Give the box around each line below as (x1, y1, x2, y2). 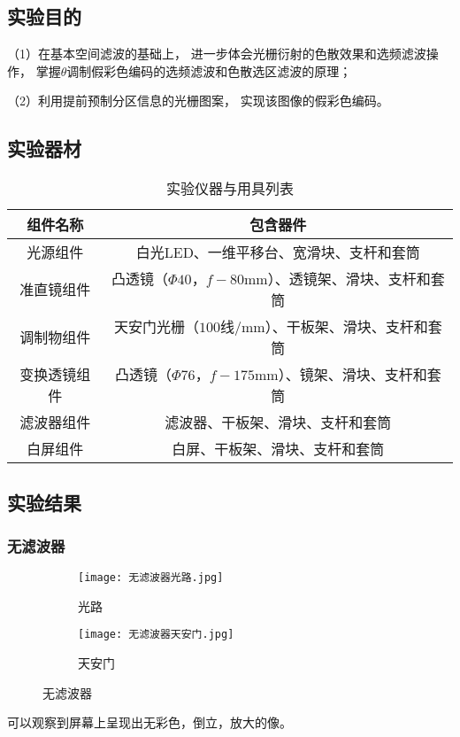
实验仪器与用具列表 (165, 178, 294, 199)
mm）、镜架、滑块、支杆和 (255, 364, 427, 385)
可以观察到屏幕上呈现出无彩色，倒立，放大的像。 (7, 713, 292, 732)
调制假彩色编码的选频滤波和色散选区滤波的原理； (66, 61, 352, 80)
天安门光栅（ (113, 316, 199, 337)
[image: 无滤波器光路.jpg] (78, 571, 224, 585)
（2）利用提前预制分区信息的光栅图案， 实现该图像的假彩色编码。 (7, 91, 389, 110)
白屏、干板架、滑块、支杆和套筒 (172, 438, 385, 460)
